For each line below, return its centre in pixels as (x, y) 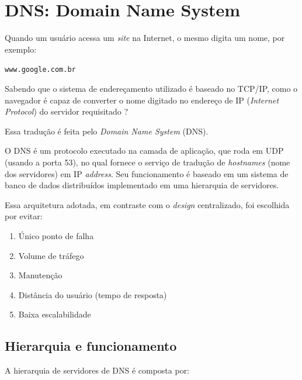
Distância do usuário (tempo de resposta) (93, 294)
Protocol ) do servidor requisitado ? (67, 111)
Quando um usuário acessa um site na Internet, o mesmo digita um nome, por (145, 38)
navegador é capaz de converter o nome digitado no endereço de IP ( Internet (142, 100)
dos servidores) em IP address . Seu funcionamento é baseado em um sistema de (147, 173)
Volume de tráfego (51, 255)
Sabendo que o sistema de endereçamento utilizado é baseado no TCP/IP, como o (151, 88)
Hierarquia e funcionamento (91, 346)
